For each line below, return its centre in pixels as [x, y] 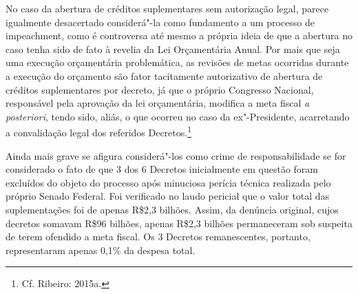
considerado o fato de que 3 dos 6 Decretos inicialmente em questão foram [162, 169]
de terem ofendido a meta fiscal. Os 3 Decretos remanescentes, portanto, [158, 237]
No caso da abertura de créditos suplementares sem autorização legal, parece [167, 8]
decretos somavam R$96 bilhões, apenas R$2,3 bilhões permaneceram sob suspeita [179, 223]
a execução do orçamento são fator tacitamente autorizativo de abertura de [164, 75]
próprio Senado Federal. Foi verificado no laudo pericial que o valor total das [168, 196]
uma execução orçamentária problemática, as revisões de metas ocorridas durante [177, 62]
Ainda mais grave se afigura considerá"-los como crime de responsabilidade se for [176, 155]
